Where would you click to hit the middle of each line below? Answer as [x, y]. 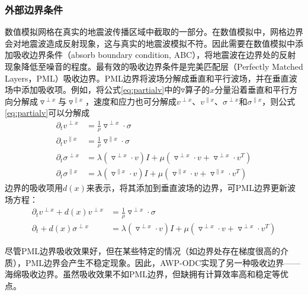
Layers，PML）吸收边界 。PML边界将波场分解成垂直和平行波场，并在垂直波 [151, 78]
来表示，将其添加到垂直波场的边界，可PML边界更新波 [191, 188]
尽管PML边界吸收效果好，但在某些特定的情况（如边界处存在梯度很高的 [143, 250]
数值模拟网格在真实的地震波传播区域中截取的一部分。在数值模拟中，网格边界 [154, 32]
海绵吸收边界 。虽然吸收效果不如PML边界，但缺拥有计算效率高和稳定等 [143, 274]
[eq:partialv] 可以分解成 [47, 113]
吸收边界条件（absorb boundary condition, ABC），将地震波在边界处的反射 [154, 55]
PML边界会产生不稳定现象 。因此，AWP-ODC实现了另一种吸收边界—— [163, 262]
